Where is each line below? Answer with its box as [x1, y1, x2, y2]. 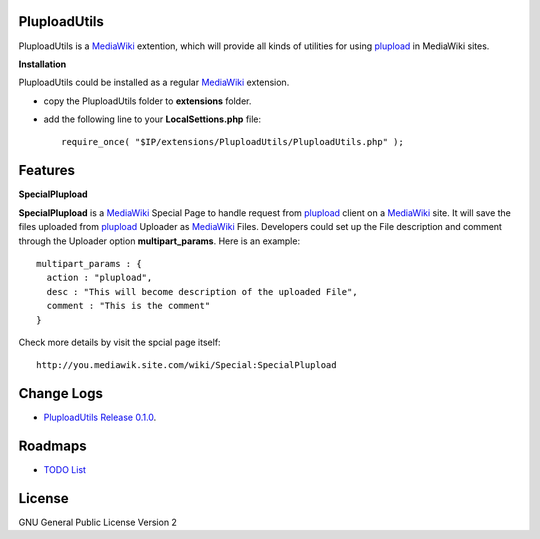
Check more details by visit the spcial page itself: [18, 336, 221, 348]
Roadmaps [18, 438, 87, 454]
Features [18, 162, 75, 179]
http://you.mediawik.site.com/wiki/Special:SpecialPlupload [36, 360, 337, 371]
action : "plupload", [46, 272, 153, 284]
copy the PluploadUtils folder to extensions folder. [43, 95, 252, 107]
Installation [18, 58, 67, 70]
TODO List [43, 464, 87, 476]
